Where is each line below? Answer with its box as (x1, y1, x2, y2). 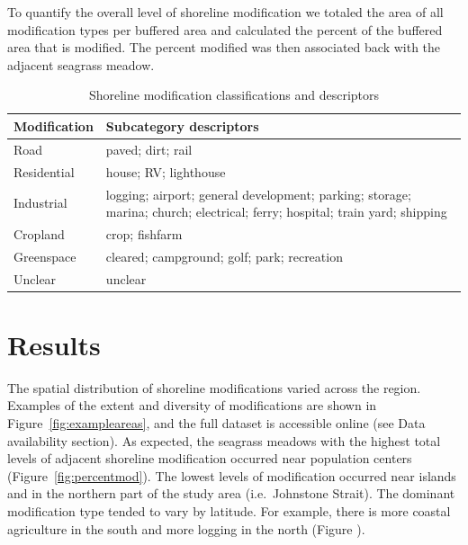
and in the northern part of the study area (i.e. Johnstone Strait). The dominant (7, 484, 455, 503)
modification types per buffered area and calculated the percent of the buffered (7, 20, 443, 39)
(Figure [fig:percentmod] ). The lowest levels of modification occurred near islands (7, 466, 456, 485)
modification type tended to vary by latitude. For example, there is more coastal (7, 502, 451, 520)
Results (7, 326, 101, 362)
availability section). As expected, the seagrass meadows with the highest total (7, 431, 441, 450)
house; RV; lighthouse (105, 162, 226, 181)
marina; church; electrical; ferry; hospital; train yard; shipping (105, 202, 447, 221)
